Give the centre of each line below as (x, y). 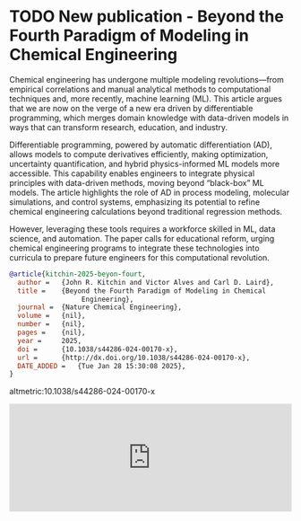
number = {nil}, (52, 324)
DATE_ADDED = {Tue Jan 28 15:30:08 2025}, (102, 366)
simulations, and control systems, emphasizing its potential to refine (135, 202)
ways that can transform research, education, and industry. (119, 127)
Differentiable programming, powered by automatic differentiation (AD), (141, 145)
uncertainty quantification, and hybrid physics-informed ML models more (145, 163)
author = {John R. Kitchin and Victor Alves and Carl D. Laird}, (146, 282)
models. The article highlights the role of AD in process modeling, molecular (149, 192)
